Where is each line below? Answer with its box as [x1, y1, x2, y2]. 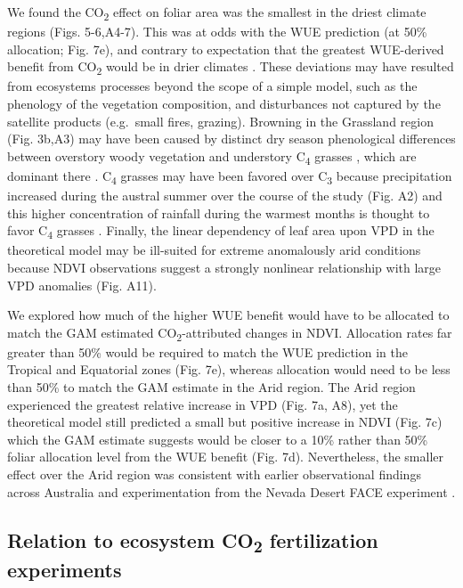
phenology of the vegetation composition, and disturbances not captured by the [7, 94, 441, 113]
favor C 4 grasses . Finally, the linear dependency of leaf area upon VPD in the [7, 221, 435, 242]
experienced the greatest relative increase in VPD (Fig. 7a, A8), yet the [7, 395, 398, 413]
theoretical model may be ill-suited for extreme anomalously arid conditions [7, 241, 421, 259]
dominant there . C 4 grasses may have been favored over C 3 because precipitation [7, 166, 452, 187]
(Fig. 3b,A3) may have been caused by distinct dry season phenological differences [7, 129, 456, 148]
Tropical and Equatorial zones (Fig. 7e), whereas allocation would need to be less [7, 360, 451, 379]
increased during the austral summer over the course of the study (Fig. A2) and [7, 186, 443, 205]
